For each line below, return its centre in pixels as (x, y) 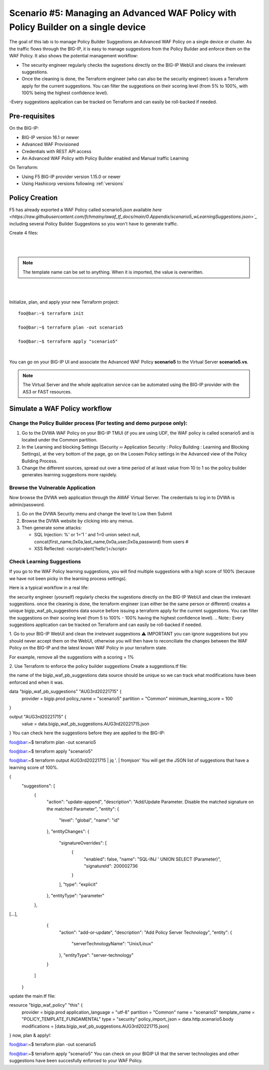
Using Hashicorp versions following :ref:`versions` (73, 184)
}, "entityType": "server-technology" (96, 955)
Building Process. (40, 461)
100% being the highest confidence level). (65, 93)
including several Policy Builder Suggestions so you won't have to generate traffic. (94, 223)
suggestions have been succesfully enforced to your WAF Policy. (76, 1061)
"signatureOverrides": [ (83, 843)
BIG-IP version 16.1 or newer (50, 137)
